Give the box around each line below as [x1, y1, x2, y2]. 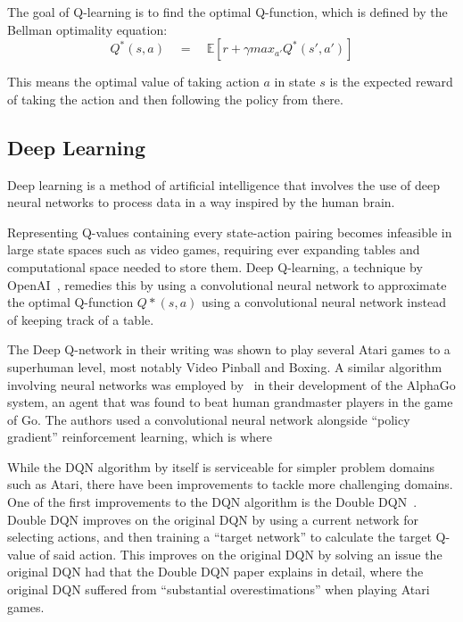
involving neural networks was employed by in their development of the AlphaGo [7, 375, 456, 394]
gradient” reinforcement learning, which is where [7, 427, 272, 446]
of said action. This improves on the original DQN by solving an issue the [39, 544, 442, 563]
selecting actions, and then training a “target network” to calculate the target [7, 527, 432, 546]
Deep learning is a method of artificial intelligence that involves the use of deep [7, 175, 441, 194]
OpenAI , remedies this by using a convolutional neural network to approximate [7, 275, 447, 294]
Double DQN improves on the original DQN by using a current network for [7, 510, 419, 528]
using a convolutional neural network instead [201, 293, 446, 311]
